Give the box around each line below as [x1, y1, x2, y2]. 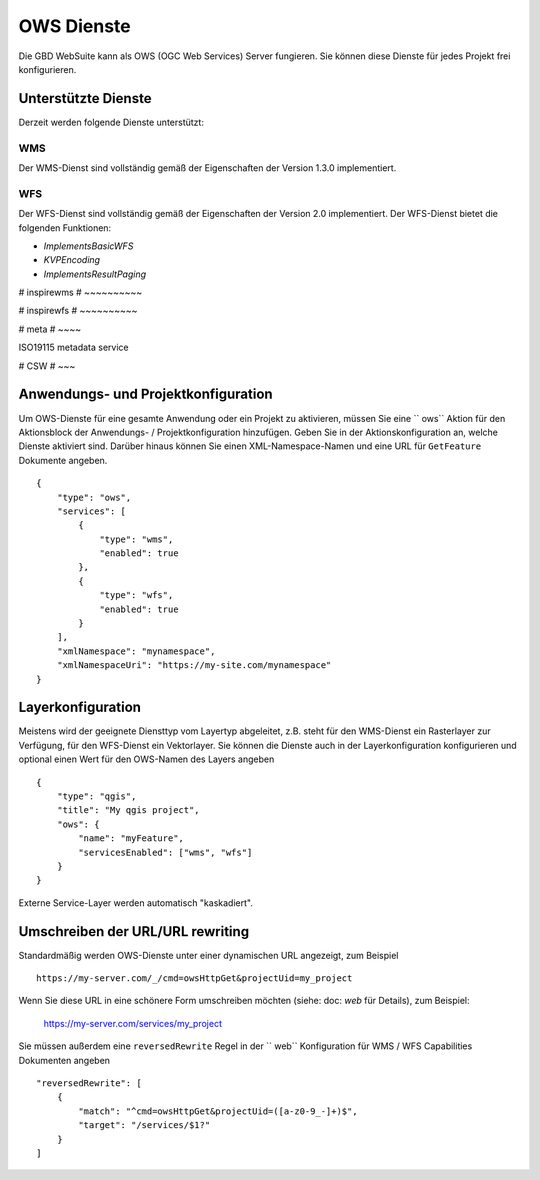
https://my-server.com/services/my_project [43, 1017, 222, 1029]
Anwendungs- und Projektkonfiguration [18, 386, 274, 403]
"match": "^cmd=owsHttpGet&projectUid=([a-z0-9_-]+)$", [78, 1105, 359, 1117]
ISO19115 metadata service [18, 341, 129, 354]
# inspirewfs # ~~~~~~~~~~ [18, 305, 138, 317]
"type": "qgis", [56, 791, 137, 802]
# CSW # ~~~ [18, 360, 76, 372]
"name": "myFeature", [78, 833, 185, 844]
